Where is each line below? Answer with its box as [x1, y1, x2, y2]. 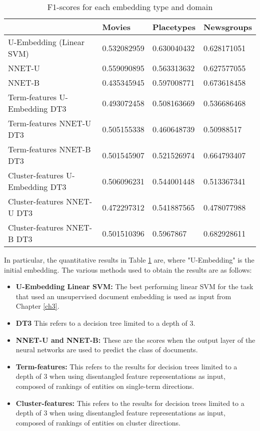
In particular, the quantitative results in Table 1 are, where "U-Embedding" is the [4, 255, 254, 265]
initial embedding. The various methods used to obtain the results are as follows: [4, 264, 252, 275]
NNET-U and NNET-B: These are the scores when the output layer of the [15, 334, 255, 345]
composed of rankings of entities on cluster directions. [15, 417, 180, 427]
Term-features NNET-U [8, 117, 91, 129]
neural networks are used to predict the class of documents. [15, 344, 198, 355]
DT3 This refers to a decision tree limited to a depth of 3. [15, 317, 195, 328]
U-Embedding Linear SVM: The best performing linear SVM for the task [15, 281, 253, 292]
